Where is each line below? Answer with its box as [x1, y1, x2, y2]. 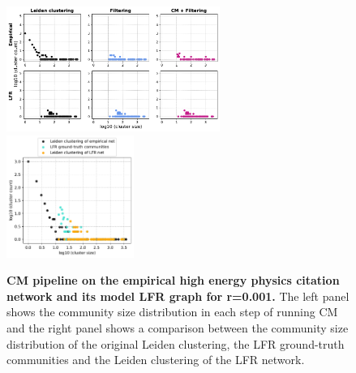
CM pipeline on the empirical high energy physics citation [6, 272, 340, 289]
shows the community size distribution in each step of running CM [6, 303, 338, 320]
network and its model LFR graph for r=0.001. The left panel [6, 287, 350, 304]
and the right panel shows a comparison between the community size [6, 319, 349, 336]
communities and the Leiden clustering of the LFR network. [6, 351, 305, 368]
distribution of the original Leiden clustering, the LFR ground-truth [6, 335, 345, 352]
